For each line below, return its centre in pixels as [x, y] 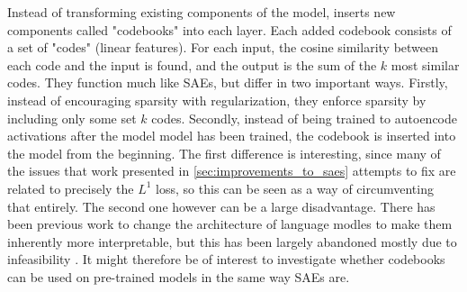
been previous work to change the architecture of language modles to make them [230, 224]
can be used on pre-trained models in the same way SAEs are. [179, 276]
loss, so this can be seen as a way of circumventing [295, 188]
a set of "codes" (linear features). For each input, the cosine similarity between [223, 47]
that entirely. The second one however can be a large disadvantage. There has [221, 206]
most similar [425, 64]
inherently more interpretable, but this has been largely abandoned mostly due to [232, 241]
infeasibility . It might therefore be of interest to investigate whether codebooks [226, 259]
